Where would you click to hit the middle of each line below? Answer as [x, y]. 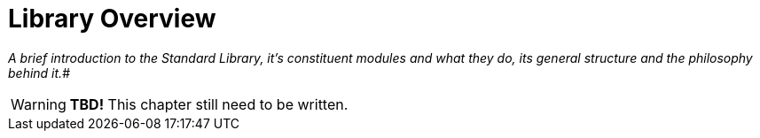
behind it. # [39, 73]
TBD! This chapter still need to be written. [209, 104]
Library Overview [112, 19]
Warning [39, 104]
